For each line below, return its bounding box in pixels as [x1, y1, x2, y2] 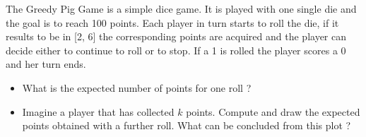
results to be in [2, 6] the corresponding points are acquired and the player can [6, 29, 347, 44]
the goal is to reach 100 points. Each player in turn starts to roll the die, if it [6, 15, 339, 30]
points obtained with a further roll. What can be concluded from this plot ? [22, 118, 351, 133]
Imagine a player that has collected [22, 104, 175, 119]
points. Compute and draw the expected [186, 104, 360, 119]
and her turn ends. [6, 56, 86, 71]
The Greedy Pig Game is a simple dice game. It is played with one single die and [6, 1, 357, 16]
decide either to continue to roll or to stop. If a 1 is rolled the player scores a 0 [6, 42, 346, 57]
